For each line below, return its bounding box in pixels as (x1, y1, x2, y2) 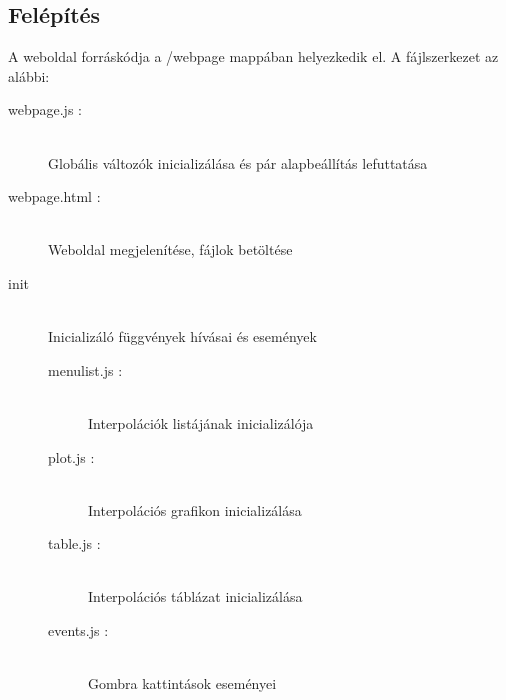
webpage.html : (8, 186, 101, 207)
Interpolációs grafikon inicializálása (88, 499, 302, 520)
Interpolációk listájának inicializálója (88, 412, 314, 433)
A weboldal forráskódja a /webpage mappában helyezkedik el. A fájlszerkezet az (8, 46, 499, 67)
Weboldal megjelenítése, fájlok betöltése (48, 239, 293, 260)
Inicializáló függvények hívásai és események (48, 326, 317, 347)
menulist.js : (48, 359, 123, 380)
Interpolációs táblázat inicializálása (88, 586, 303, 607)
